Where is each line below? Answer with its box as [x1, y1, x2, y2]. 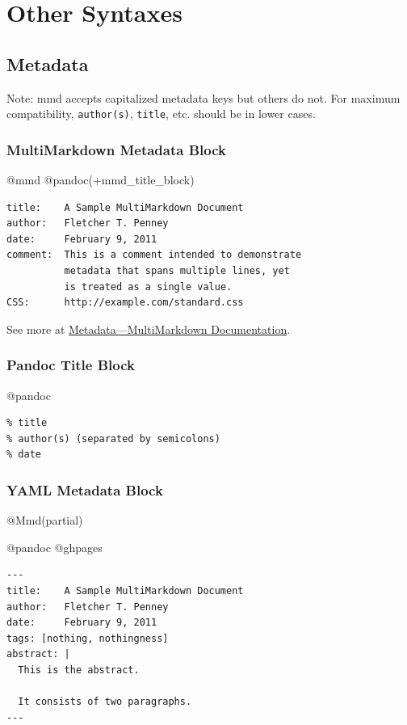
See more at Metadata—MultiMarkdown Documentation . [6, 320, 291, 337]
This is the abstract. [18, 664, 140, 676]
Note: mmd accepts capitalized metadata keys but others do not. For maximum [6, 89, 401, 106]
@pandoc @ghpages [6, 538, 103, 555]
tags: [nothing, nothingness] [6, 632, 169, 644]
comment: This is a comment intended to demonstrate [6, 249, 302, 261]
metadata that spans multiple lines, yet [64, 265, 290, 277]
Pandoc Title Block [6, 355, 135, 375]
